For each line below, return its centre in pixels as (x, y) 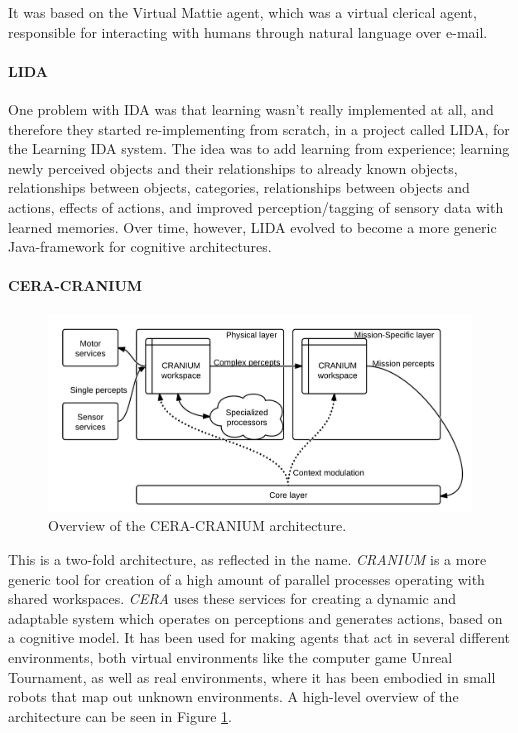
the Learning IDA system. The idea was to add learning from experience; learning (259, 148)
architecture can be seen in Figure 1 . (120, 715)
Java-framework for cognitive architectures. (140, 246)
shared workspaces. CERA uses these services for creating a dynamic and (232, 598)
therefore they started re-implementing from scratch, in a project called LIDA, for (259, 128)
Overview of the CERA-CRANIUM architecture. (197, 525)
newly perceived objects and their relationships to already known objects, (233, 167)
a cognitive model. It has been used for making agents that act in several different (259, 637)
